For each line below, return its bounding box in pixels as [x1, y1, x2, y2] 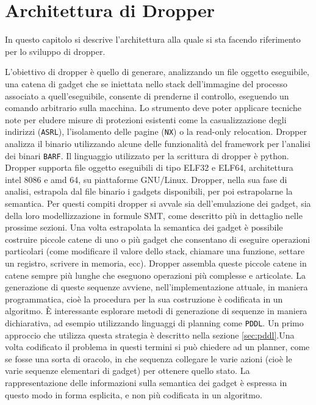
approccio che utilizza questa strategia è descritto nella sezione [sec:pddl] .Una [5, 328, 295, 341]
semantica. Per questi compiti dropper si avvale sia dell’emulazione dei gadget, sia [5, 196, 311, 209]
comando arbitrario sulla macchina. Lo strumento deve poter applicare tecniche [5, 101, 301, 114]
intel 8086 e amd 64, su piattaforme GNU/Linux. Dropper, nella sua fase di [5, 173, 287, 185]
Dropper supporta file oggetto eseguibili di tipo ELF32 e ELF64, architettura [5, 161, 293, 174]
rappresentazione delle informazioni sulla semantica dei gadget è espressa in [5, 376, 287, 389]
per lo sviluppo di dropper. [5, 45, 106, 57]
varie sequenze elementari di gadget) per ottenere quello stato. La [5, 364, 250, 377]
